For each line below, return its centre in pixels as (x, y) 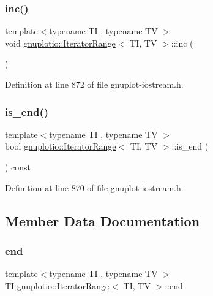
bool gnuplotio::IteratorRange (61, 146)
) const (18, 167)
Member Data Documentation (103, 220)
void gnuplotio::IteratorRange (60, 43)
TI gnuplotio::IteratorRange (57, 285)
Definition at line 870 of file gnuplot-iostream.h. (94, 187)
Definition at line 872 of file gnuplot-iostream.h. (94, 84)
